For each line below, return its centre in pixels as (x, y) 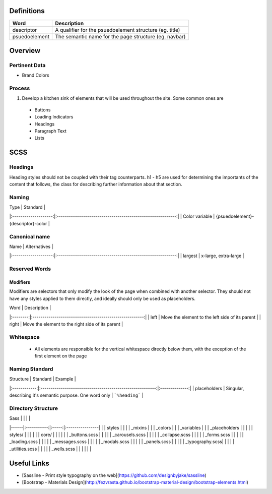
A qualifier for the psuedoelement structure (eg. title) (118, 30)
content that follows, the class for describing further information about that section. (96, 184)
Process (20, 88)
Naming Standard (31, 369)
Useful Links (29, 463)
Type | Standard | (27, 207)
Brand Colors (36, 75)
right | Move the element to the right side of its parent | (66, 324)
